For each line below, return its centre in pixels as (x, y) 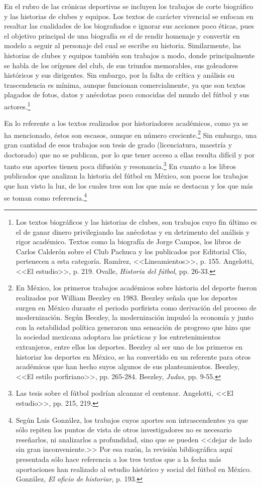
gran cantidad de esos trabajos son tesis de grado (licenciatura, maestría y (118, 145)
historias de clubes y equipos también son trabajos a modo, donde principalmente (129, 55)
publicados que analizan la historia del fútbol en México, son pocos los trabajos (126, 176)
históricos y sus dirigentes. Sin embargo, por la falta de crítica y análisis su (119, 75)
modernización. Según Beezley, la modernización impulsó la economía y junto (135, 317)
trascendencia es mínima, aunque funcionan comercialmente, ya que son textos (125, 85)
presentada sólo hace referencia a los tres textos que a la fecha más (118, 459)
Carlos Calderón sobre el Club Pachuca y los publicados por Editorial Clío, (131, 251)
